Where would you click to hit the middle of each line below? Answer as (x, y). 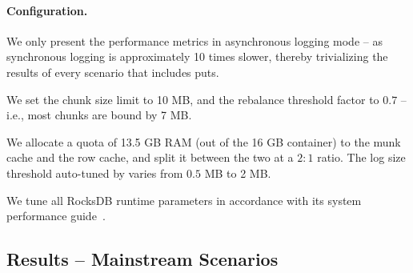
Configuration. (47, 10)
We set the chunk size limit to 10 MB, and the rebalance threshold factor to (193, 99)
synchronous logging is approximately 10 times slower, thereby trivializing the (197, 56)
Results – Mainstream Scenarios (142, 259)
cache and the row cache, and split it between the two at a (150, 157)
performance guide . (56, 216)
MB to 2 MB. (238, 173)
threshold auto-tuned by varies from (95, 173)
